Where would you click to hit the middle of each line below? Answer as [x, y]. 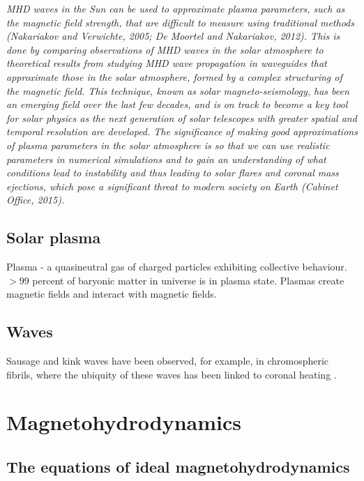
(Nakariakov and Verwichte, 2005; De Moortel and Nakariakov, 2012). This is [173, 36]
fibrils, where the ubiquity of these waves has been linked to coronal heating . [172, 374]
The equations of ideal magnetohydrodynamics [178, 467]
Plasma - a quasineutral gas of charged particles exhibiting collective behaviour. [177, 267]
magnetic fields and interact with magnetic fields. [112, 294]
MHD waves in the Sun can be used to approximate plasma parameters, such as [176, 8]
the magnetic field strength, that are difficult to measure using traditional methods [180, 22]
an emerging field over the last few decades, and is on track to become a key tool [177, 104]
